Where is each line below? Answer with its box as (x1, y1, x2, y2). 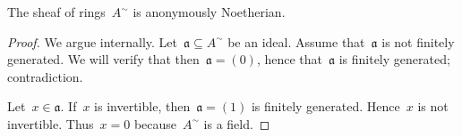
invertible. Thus (7, 114, 94, 133)
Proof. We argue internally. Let (7, 32, 178, 51)
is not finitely (381, 32, 455, 51)
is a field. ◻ (203, 114, 270, 133)
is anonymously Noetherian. (133, 3, 286, 20)
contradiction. (7, 67, 83, 85)
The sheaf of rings (7, 3, 106, 20)
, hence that (256, 50, 322, 68)
